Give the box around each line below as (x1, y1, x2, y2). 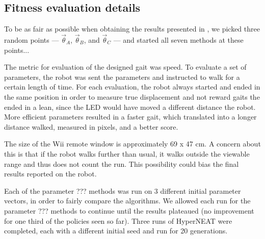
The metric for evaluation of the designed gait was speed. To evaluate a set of (4, 62, 247, 72)
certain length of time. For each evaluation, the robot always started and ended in (4, 81, 260, 92)
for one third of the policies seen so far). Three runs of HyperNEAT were (4, 215, 232, 226)
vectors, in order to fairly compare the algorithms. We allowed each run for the (4, 195, 251, 206)
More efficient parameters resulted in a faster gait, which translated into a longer (4, 111, 257, 122)
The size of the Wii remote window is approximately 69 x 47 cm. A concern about (4, 138, 261, 149)
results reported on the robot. (4, 168, 97, 179)
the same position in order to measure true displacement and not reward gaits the (4, 91, 260, 102)
